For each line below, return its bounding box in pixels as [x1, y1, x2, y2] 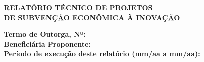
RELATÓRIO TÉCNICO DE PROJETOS [4, 2, 153, 12]
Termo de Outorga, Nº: [4, 29, 86, 39]
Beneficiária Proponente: [4, 38, 91, 49]
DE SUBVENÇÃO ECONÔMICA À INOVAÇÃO [4, 12, 180, 22]
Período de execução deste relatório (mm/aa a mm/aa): [4, 48, 200, 59]
